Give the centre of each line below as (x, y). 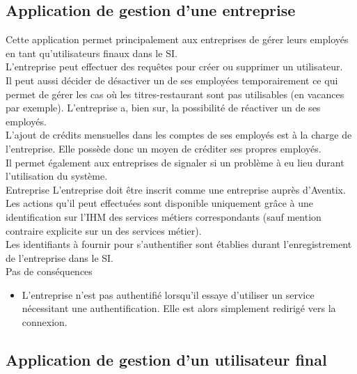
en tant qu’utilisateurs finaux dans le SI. (92, 53)
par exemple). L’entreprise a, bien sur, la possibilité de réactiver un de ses (163, 108)
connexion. (45, 322)
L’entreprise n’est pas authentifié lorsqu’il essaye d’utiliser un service (168, 294)
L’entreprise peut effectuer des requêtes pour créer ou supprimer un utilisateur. (174, 67)
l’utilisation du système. (57, 176)
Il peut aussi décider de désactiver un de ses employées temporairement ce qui (172, 80)
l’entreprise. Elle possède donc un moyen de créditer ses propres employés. (164, 148)
